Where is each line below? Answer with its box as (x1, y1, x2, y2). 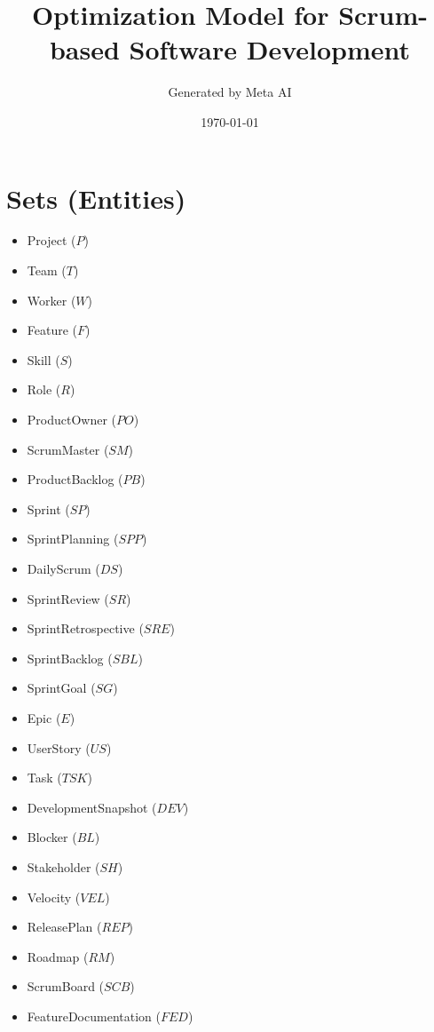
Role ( (27, 380, 61, 399)
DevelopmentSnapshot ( (27, 798, 157, 816)
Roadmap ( (27, 947, 89, 965)
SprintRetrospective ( (27, 619, 144, 638)
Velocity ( (27, 887, 81, 906)
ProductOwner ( (27, 410, 117, 428)
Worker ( (27, 290, 76, 309)
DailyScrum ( (27, 559, 100, 577)
